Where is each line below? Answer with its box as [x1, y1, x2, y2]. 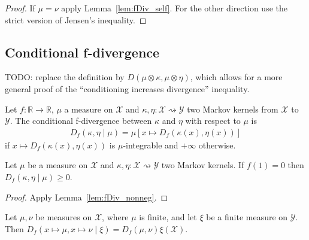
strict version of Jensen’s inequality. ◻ [5, 13, 147, 26]
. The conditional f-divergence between [10, 114, 152, 127]
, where [102, 211, 129, 223]
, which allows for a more [190, 71, 283, 83]
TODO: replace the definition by [5, 71, 125, 83]
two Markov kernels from [187, 102, 278, 115]
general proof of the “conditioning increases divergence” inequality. [5, 82, 250, 95]
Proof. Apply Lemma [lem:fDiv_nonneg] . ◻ [5, 190, 168, 203]
